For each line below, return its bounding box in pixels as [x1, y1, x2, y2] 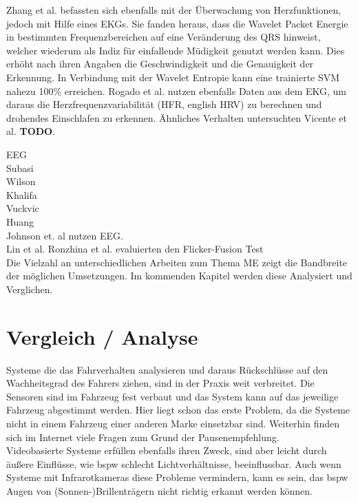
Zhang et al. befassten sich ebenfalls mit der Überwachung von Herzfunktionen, [6, 3, 341, 17]
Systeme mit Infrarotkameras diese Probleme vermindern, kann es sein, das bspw [6, 470, 348, 484]
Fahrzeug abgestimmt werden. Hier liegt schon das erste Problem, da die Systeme [6, 403, 350, 417]
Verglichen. [6, 281, 53, 296]
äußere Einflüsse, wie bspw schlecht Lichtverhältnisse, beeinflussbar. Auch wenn [6, 456, 341, 471]
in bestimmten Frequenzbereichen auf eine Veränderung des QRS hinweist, [6, 30, 321, 44]
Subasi [6, 160, 34, 175]
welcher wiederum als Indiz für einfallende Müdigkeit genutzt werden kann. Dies [6, 43, 345, 57]
